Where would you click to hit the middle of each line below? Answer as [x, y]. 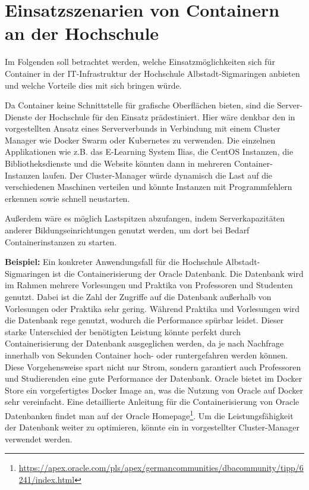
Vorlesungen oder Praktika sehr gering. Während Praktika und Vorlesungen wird [152, 308]
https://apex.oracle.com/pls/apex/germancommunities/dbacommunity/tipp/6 [161, 468]
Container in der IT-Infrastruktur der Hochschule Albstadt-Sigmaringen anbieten [152, 73]
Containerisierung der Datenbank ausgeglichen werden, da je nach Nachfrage [144, 343]
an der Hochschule [82, 33]
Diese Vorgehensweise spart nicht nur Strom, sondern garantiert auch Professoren [153, 366]
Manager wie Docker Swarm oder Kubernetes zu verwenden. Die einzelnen [140, 140]
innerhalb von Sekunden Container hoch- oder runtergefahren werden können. [146, 355]
